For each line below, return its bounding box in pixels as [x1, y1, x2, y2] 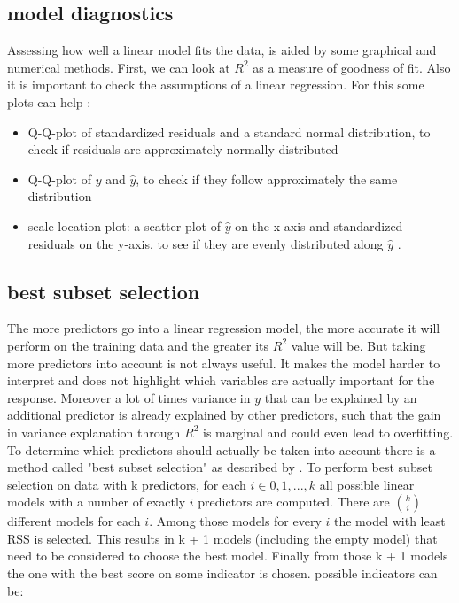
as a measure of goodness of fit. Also [253, 58, 451, 76]
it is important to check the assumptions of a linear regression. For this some [7, 75, 424, 94]
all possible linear [319, 475, 415, 493]
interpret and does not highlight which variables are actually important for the [7, 371, 435, 390]
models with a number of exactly [7, 492, 186, 511]
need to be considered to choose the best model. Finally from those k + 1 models [7, 546, 448, 565]
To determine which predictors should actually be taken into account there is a [7, 440, 436, 459]
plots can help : [7, 92, 91, 111]
